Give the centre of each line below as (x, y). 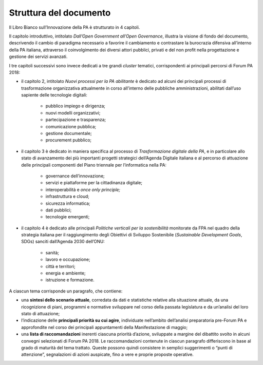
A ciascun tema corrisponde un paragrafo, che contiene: (66, 291)
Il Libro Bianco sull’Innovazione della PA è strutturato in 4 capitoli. (75, 27)
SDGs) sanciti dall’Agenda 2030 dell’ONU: (63, 242)
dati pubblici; (58, 210)
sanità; (52, 252)
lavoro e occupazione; (68, 259)
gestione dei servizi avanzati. (38, 57)
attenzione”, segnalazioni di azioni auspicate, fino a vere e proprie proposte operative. (107, 355)
